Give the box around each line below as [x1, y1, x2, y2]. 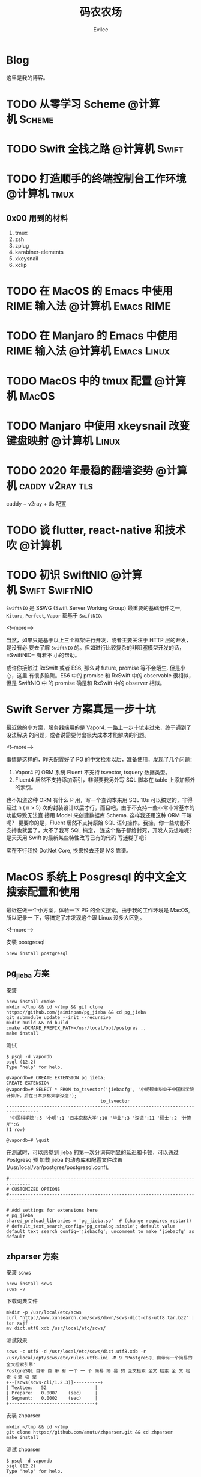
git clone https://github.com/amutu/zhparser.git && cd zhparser [6, 1429, 173, 1435]
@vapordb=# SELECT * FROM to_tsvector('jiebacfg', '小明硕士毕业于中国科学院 [6, 1086, 194, 1093]
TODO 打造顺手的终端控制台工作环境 [6, 172, 187, 186]
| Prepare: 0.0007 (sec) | [6, 1390, 98, 1396]
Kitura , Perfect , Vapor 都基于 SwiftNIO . [6, 612, 103, 619]
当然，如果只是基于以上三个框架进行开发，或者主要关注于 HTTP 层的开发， [6, 636, 192, 644]
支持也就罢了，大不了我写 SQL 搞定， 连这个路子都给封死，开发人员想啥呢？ [6, 826, 195, 833]
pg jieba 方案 [6, 968, 50, 980]
